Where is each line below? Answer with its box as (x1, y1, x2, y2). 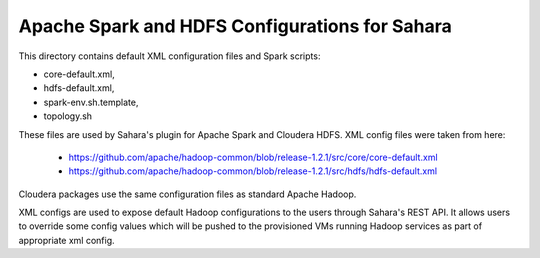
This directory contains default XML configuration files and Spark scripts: (18, 50, 321, 62)
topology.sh (43, 110, 93, 122)
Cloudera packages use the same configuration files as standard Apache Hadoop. (18, 188, 357, 200)
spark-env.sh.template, (43, 96, 139, 108)
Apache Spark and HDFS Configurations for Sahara (18, 15, 452, 37)
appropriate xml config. (18, 234, 115, 246)
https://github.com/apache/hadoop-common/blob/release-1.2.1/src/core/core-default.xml (68, 151, 439, 163)
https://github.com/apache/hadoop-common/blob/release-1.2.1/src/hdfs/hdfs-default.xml (68, 165, 438, 177)
